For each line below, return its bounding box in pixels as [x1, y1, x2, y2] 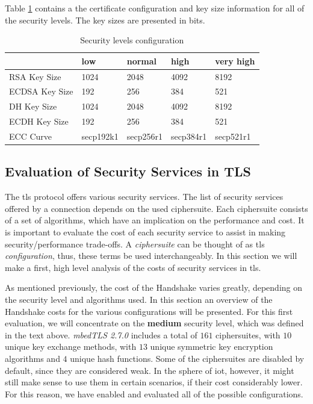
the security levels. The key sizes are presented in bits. [5, 13, 205, 26]
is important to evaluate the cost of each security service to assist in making [5, 226, 286, 238]
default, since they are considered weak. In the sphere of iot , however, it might [5, 364, 294, 376]
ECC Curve [9, 130, 52, 142]
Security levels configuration [80, 34, 184, 46]
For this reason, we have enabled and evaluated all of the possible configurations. [5, 387, 303, 400]
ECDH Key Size [9, 115, 69, 128]
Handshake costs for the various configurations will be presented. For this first [5, 305, 293, 317]
